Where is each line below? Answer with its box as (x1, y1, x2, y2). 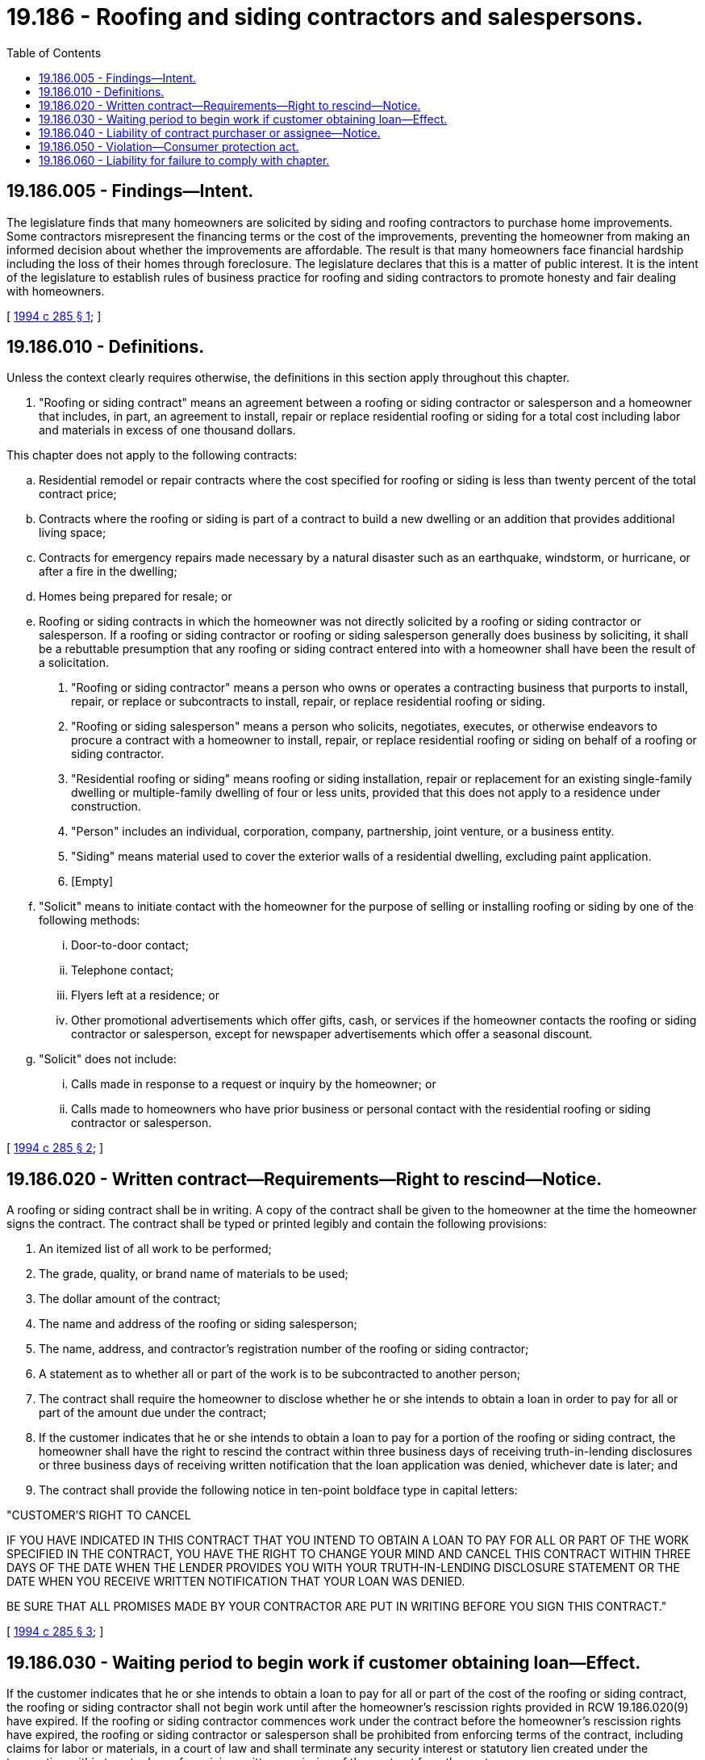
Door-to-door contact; (71, 938, 189, 953)
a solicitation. (39, 656, 109, 670)
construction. (71, 799, 141, 814)
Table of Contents (6, 45, 102, 60)
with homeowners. (6, 283, 105, 298)
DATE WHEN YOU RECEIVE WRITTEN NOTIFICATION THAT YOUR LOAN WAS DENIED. (6, 1574, 465, 1589)
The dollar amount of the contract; (39, 1292, 221, 1306)
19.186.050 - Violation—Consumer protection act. (39, 139, 299, 153)
